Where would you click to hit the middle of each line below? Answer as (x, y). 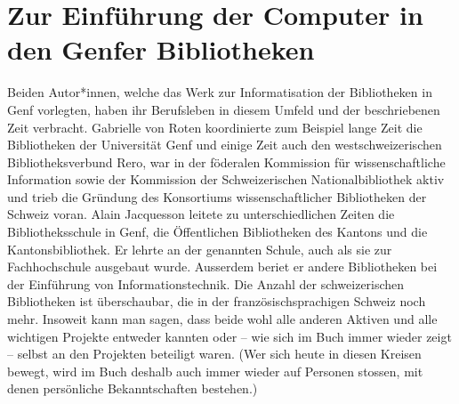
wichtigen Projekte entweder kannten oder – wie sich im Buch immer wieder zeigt (229, 336)
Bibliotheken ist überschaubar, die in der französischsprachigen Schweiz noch (217, 301)
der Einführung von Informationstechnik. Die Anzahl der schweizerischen (206, 283)
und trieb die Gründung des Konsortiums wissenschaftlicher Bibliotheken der (217, 196)
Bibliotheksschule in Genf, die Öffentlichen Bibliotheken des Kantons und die (217, 232)
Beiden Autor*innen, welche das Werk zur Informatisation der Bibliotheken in (220, 92)
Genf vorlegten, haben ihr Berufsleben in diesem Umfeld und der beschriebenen (224, 109)
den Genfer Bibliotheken (161, 49)
